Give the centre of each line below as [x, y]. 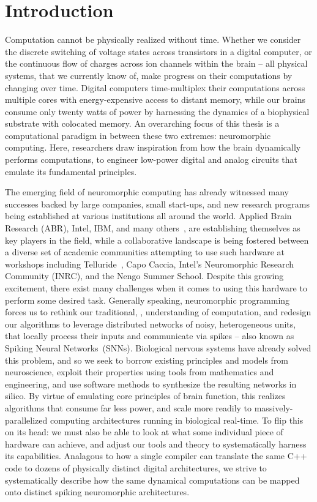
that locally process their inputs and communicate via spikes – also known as [150, 336]
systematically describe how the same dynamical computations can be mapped [152, 480]
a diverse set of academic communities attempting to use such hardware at [145, 252]
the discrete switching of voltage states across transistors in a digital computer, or [158, 51]
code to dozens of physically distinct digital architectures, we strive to [136, 467]
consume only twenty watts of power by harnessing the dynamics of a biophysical [157, 111]
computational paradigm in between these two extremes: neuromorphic [138, 135]
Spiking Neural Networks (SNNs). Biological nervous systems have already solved [158, 347]
